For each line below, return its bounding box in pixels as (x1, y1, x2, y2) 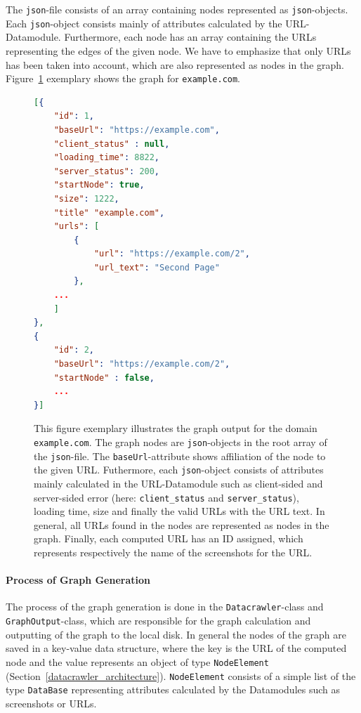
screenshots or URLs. (6, 695, 97, 710)
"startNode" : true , (53, 180, 145, 190)
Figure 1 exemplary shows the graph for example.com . (6, 71, 241, 86)
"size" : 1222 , (53, 193, 119, 204)
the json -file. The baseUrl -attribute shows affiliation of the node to (34, 448, 326, 463)
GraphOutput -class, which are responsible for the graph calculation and (6, 613, 311, 628)
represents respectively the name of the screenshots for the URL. (34, 545, 313, 559)
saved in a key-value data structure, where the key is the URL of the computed (6, 641, 347, 655)
